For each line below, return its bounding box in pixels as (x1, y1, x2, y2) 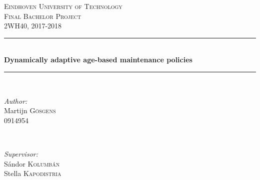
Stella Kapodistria (4, 168, 61, 179)
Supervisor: (4, 148, 38, 159)
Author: (4, 95, 27, 106)
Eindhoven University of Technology (4, 1, 122, 11)
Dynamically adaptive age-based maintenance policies (4, 54, 192, 65)
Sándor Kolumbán (4, 158, 60, 169)
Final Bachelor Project (4, 10, 81, 21)
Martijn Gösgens (4, 105, 56, 116)
